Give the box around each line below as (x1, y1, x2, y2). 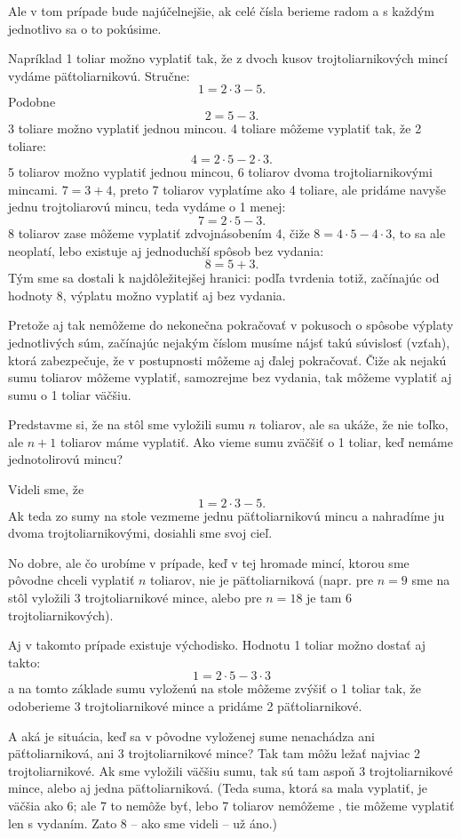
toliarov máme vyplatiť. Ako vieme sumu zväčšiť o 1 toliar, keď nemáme (60, 432, 453, 451)
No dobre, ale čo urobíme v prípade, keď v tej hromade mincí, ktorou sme (8, 553, 409, 571)
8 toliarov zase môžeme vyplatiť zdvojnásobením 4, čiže (8, 223, 310, 242)
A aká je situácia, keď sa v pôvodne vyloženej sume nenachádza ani (8, 726, 375, 745)
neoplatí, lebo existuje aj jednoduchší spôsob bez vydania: (8, 241, 324, 260)
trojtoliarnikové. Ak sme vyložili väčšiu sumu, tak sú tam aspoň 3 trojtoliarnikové (8, 761, 453, 779)
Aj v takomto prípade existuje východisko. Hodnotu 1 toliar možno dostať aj (8, 635, 426, 654)
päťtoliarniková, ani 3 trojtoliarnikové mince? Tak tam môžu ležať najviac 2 (8, 744, 421, 763)
